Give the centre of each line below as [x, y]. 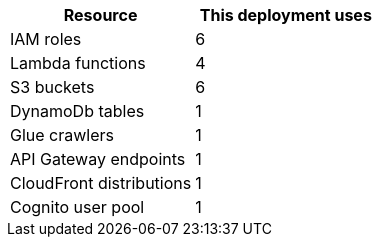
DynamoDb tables [77, 111]
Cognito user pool [77, 207]
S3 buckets [52, 87]
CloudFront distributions [101, 183]
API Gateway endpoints [98, 159]
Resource [100, 15]
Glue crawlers [62, 135]
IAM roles [46, 39]
